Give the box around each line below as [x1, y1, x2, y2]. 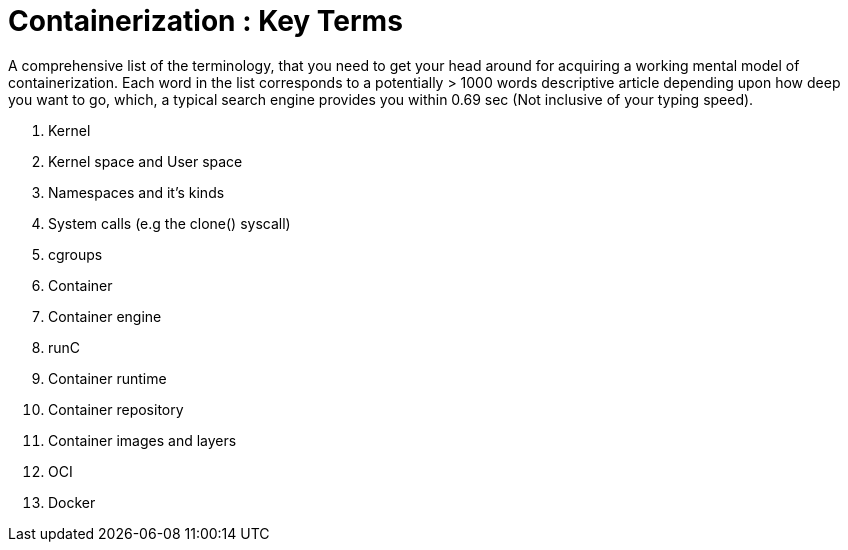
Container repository [48, 400, 184, 418]
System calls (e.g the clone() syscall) [48, 214, 291, 232]
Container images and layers [48, 431, 237, 449]
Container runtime [48, 369, 167, 387]
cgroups [48, 245, 103, 263]
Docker [48, 493, 96, 511]
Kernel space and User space [48, 152, 243, 170]
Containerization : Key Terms [8, 4, 403, 38]
